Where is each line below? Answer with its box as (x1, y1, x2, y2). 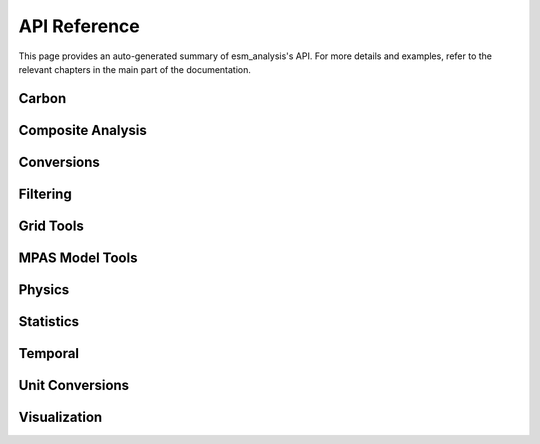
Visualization (18, 408, 103, 425)
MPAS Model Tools (18, 249, 138, 266)
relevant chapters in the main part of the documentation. (18, 63, 252, 75)
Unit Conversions (18, 376, 130, 394)
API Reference (18, 15, 140, 37)
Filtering (18, 185, 72, 202)
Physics (18, 281, 70, 298)
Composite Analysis (18, 121, 147, 139)
